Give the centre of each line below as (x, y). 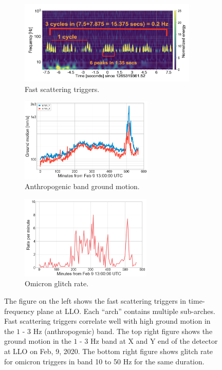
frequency (19, 311)
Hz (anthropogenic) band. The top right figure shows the (123, 331)
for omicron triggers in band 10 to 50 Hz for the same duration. (104, 361)
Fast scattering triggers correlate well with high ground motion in (107, 321)
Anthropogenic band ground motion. (82, 186)
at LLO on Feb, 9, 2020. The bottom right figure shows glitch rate (109, 351)
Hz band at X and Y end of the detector (154, 341)
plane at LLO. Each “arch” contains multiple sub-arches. (126, 311)
